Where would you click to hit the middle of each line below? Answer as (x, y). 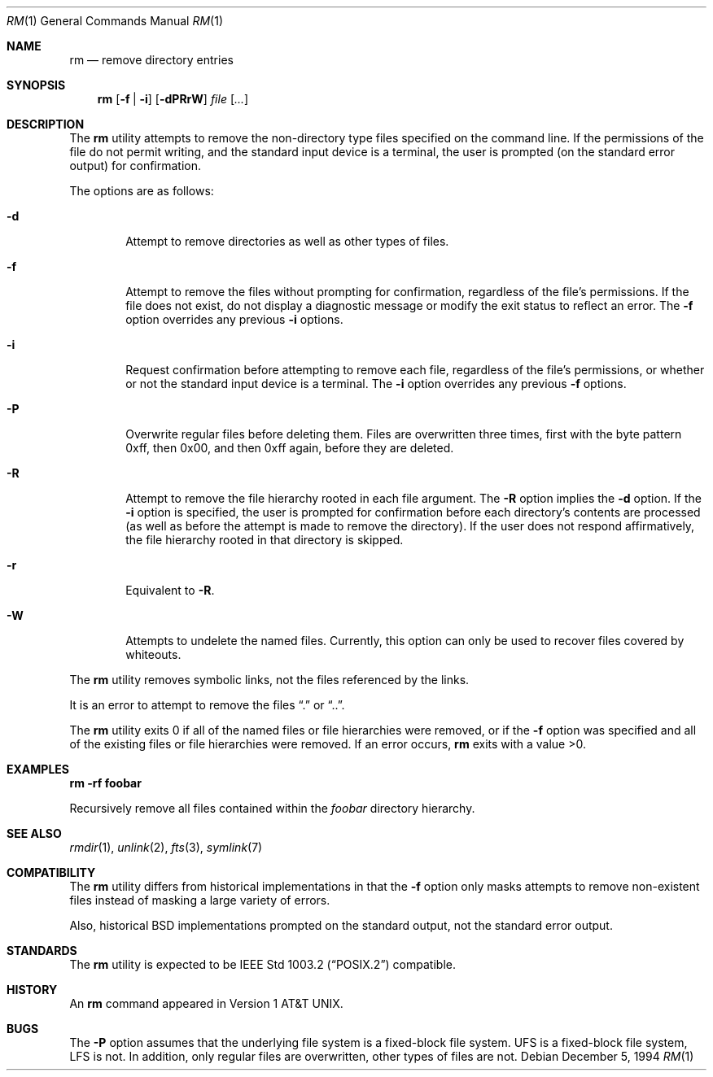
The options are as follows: (142, 191)
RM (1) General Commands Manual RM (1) (115, 21)
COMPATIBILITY (51, 872)
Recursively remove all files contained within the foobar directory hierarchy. (272, 808)
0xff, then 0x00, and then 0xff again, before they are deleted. (290, 448)
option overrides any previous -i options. (234, 319)
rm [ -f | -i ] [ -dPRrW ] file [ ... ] (173, 99)
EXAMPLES (38, 769)
